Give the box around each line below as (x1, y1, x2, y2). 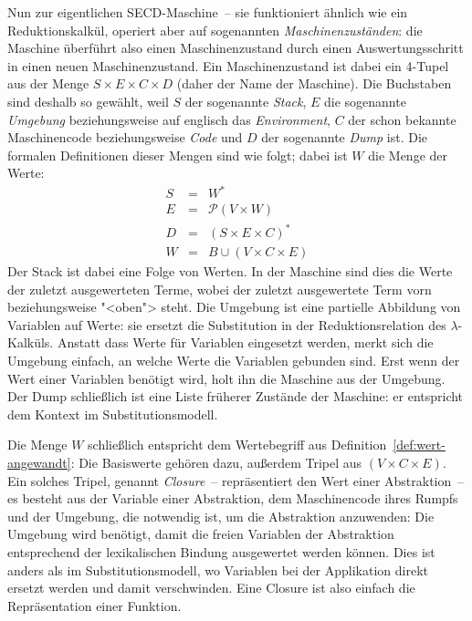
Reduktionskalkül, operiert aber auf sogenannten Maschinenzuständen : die (7, 20, 423, 39)
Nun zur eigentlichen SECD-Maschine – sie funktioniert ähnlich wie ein (7, 3, 408, 21)
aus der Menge (7, 74, 89, 93)
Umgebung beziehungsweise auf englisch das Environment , (7, 109, 330, 129)
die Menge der (368, 145, 447, 164)
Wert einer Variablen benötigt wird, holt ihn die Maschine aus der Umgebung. (7, 368, 446, 388)
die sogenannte (324, 91, 406, 110)
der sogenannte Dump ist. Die (261, 128, 428, 147)
